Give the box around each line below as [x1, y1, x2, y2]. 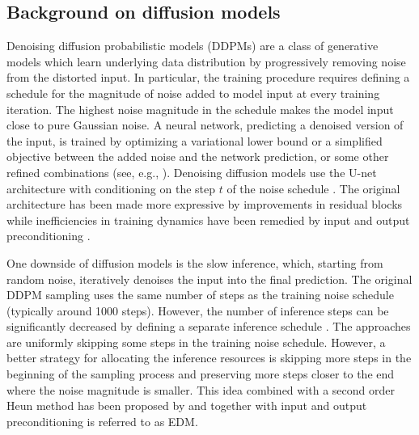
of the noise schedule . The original [226, 179, 400, 196]
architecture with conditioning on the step [6, 179, 216, 196]
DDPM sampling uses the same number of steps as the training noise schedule [6, 286, 394, 303]
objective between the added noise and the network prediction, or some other [6, 148, 389, 165]
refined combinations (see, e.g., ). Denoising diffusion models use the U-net [6, 163, 377, 180]
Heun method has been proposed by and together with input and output [6, 397, 367, 414]
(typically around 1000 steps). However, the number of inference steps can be [6, 302, 389, 319]
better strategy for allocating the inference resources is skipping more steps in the [6, 349, 412, 366]
